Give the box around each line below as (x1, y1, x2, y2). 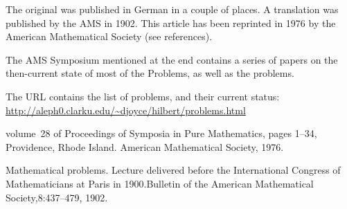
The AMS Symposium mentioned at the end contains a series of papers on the (6, 52, 338, 66)
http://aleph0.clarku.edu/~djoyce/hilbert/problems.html (6, 102, 246, 117)
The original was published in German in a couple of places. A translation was (6, 2, 339, 16)
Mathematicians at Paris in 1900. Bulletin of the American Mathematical (6, 176, 314, 190)
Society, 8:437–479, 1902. (6, 190, 108, 204)
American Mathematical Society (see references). (6, 29, 213, 44)
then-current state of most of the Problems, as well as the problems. (6, 66, 294, 80)
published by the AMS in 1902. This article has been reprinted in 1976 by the (6, 15, 336, 30)
